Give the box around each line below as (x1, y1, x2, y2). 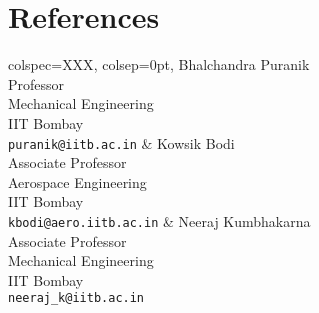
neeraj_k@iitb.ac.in (8, 291, 145, 306)
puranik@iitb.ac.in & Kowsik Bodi (8, 132, 235, 153)
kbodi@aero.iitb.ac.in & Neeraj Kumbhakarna (8, 210, 311, 231)
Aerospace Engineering (8, 171, 147, 192)
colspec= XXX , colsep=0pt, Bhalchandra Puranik (8, 54, 310, 75)
